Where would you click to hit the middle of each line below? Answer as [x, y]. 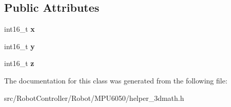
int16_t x [20, 29]
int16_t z [19, 63]
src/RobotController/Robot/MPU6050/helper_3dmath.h [94, 98]
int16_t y [20, 46]
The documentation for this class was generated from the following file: [116, 80]
